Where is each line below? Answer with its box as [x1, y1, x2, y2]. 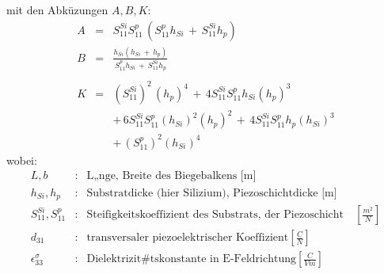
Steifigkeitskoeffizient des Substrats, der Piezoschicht [86, 209, 344, 220]
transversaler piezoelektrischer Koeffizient [86, 232, 289, 244]
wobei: [6, 151, 37, 168]
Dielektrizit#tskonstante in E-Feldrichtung [86, 253, 296, 265]
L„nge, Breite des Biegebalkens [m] [86, 170, 257, 182]
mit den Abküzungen [6, 2, 108, 17]
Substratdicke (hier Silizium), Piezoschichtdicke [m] [86, 187, 337, 199]
